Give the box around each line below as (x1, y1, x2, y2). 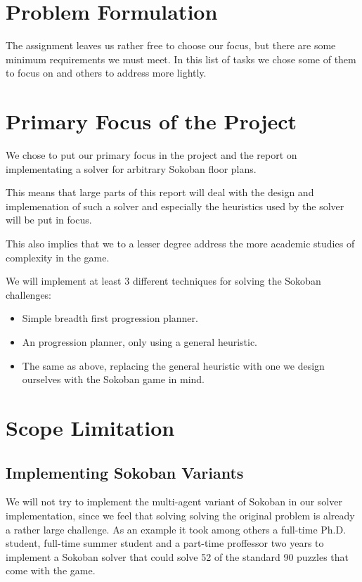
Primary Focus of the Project (6, 107, 297, 136)
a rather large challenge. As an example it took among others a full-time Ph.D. (6, 522, 347, 536)
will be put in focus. (6, 212, 92, 227)
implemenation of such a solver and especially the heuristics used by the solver (6, 198, 344, 213)
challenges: (6, 287, 52, 302)
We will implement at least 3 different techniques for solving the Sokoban (6, 273, 321, 288)
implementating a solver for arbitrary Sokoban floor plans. (6, 161, 257, 176)
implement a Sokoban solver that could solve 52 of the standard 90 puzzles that (6, 549, 349, 564)
